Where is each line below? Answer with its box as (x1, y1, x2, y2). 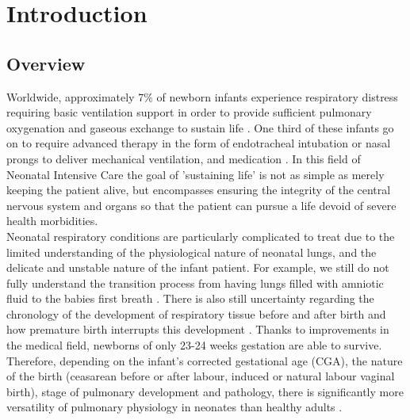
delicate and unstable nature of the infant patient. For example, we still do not (6, 259, 389, 276)
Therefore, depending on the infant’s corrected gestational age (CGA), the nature (6, 352, 403, 368)
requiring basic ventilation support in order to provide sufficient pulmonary (6, 104, 372, 120)
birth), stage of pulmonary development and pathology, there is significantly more (6, 383, 404, 399)
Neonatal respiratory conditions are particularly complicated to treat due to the (6, 227, 395, 244)
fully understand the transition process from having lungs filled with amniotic (6, 274, 384, 291)
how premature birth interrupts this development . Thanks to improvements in (6, 321, 389, 338)
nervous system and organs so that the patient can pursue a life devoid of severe (6, 197, 397, 213)
